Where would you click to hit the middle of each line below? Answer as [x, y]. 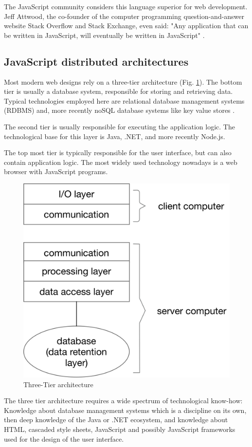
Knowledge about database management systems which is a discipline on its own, [125, 410]
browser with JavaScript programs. [56, 171]
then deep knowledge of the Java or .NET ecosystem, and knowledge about [116, 420]
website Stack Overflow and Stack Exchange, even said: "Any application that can [126, 26]
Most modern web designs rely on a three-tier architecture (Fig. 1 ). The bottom [123, 81]
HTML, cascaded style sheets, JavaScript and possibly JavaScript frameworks [120, 429]
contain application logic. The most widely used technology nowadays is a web [121, 162]
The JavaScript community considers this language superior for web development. [126, 6]
